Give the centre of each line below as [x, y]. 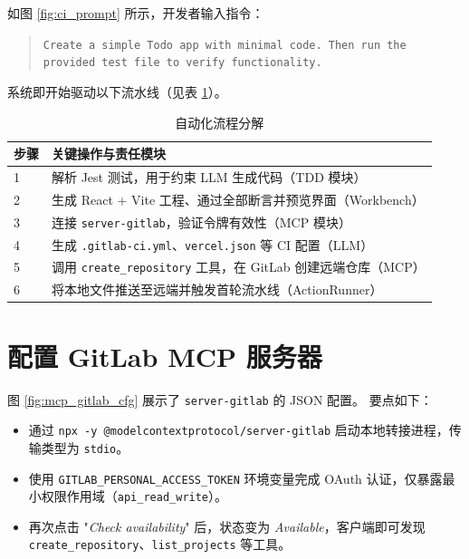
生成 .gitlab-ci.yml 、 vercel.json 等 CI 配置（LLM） [213, 244]
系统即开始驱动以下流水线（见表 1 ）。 [117, 91]
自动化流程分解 [220, 122]
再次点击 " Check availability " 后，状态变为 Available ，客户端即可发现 [227, 526]
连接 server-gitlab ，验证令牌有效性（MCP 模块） [201, 222]
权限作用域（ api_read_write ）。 [134, 496]
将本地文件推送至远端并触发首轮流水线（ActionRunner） [217, 289]
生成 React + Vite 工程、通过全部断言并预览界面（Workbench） [238, 199]
